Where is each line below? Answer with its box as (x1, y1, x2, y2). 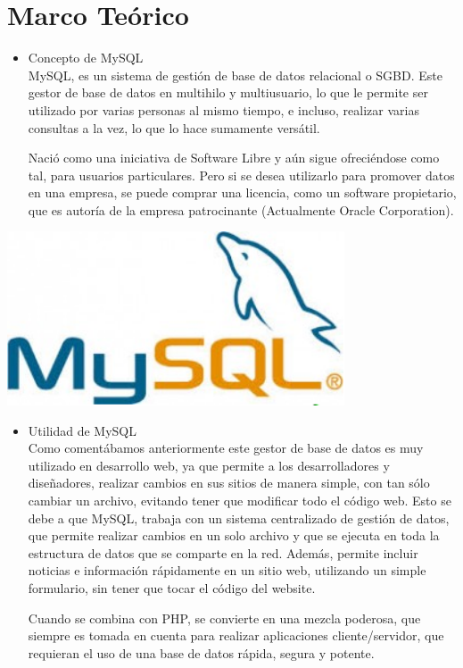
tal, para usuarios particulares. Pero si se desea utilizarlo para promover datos (28, 165, 455, 184)
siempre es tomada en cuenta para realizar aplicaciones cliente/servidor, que (28, 626, 444, 645)
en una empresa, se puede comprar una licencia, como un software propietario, (28, 183, 457, 202)
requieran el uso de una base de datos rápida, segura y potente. (28, 643, 375, 662)
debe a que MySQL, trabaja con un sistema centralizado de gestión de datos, (28, 508, 450, 527)
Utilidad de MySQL (28, 421, 136, 439)
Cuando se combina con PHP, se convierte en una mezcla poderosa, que (28, 608, 421, 627)
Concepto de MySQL (28, 48, 144, 67)
